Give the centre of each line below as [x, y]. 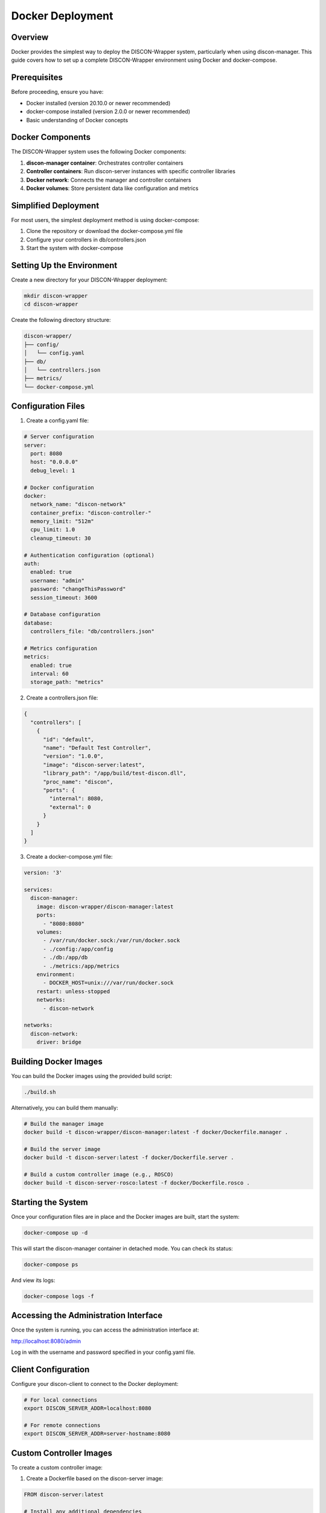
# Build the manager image [64, 1124]
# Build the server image [62, 1149]
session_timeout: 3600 [64, 597]
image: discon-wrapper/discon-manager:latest [105, 907]
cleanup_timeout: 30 [61, 538]
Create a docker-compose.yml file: [69, 857]
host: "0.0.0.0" [54, 462]
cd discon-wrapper [51, 304]
